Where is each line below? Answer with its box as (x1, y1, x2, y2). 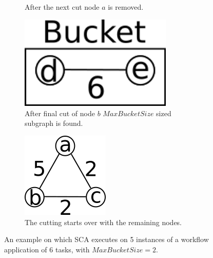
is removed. (108, 2, 144, 12)
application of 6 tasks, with (4, 244, 90, 254)
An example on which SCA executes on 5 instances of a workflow (4, 234, 209, 245)
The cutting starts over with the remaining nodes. (25, 216, 182, 227)
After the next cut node (25, 2, 100, 12)
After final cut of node (25, 107, 95, 118)
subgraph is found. (25, 118, 83, 128)
